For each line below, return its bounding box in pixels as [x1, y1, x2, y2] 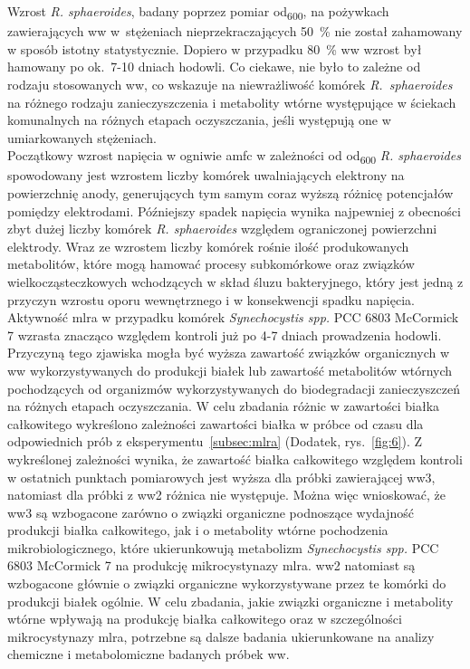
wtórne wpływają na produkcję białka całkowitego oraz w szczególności [7, 609, 402, 628]
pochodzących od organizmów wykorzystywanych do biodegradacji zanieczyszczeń [7, 378, 460, 397]
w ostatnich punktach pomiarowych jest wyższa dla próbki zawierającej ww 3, [7, 467, 436, 486]
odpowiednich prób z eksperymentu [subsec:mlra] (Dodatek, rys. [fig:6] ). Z [7, 432, 423, 451]
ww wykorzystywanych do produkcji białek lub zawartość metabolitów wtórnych [7, 360, 453, 379]
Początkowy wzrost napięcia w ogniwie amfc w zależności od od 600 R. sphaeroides [7, 146, 461, 167]
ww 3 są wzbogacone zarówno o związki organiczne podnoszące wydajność [7, 502, 415, 521]
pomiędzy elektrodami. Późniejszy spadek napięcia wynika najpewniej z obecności [7, 201, 461, 220]
